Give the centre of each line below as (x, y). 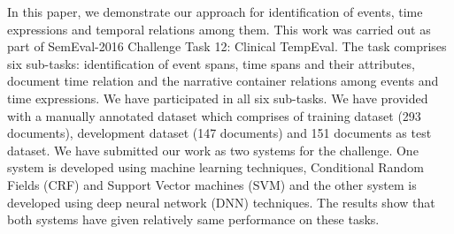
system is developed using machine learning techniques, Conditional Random (215, 167)
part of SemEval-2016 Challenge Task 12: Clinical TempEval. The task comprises (227, 46)
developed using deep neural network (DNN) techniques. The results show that (221, 202)
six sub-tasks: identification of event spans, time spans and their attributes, (211, 63)
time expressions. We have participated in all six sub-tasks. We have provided (218, 98)
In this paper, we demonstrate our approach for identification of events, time (215, 11)
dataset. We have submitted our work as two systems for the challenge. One (213, 150)
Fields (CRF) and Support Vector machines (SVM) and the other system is (212, 184)
